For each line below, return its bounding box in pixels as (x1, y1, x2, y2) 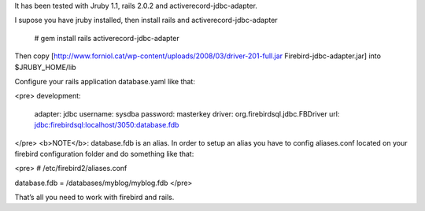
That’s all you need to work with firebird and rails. (14, 193, 175, 202)
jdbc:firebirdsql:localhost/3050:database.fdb (34, 120, 179, 130)
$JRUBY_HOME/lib (14, 62, 76, 72)
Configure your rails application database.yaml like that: (14, 76, 196, 86)
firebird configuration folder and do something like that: (14, 149, 194, 158)
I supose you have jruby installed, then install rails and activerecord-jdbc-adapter (14, 16, 279, 25)
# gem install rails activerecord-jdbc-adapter (34, 33, 180, 43)
